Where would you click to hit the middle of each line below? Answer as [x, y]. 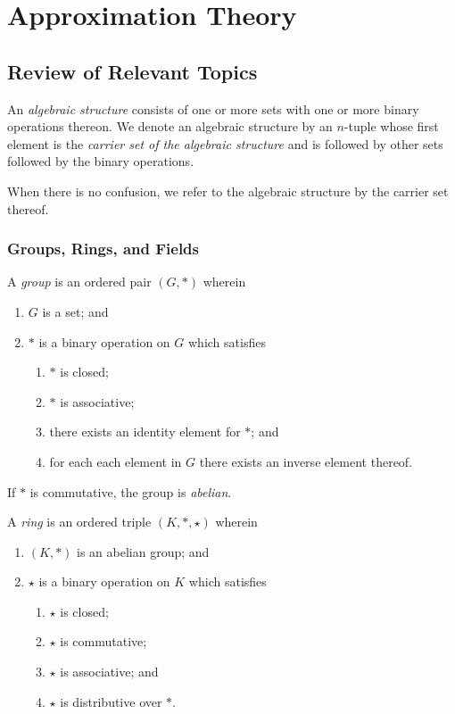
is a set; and [75, 311]
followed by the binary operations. [101, 161]
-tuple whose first [391, 126]
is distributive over [111, 701]
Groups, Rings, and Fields [103, 249]
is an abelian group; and [143, 551]
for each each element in [116, 461]
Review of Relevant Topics [132, 71]
